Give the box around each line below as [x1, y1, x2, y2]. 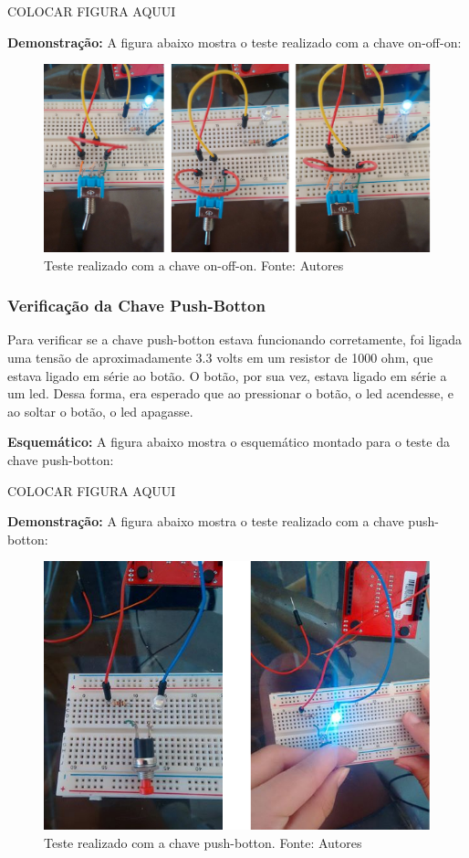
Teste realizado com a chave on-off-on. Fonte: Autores [44, 255, 344, 274]
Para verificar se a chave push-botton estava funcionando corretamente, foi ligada [7, 330, 463, 349]
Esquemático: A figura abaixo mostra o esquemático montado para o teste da [7, 432, 450, 451]
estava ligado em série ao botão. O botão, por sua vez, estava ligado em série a [7, 365, 447, 385]
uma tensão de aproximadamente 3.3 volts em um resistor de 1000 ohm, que [7, 347, 433, 366]
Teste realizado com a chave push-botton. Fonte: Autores [44, 832, 362, 852]
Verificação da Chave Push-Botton [7, 294, 266, 317]
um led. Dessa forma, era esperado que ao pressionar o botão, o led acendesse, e [7, 384, 453, 403]
